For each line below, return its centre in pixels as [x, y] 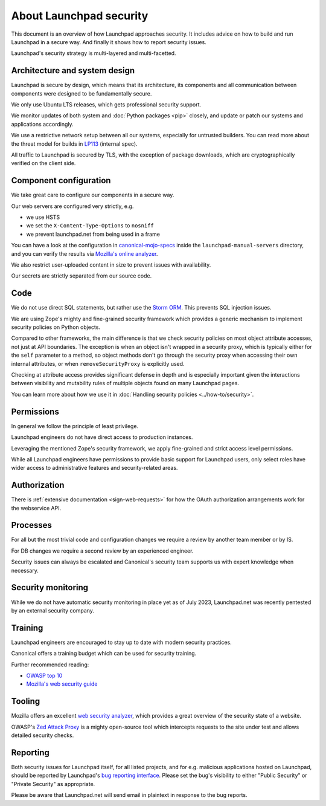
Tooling [26, 701]
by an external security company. [53, 610]
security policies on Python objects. [56, 327]
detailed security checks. [43, 735]
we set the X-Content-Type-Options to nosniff [90, 226]
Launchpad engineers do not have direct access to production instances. [102, 437]
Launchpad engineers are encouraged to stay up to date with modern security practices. [121, 642]
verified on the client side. [43, 163]
